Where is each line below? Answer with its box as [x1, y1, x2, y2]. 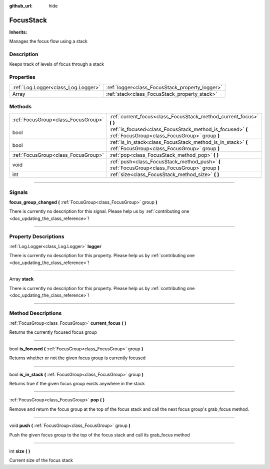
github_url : [9, 3, 32, 9]
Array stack [9, 276, 34, 282]
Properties [9, 74, 36, 81]
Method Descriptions [9, 310, 62, 317]
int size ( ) [9, 448, 30, 454]
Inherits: [9, 29, 27, 35]
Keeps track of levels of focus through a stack [9, 61, 104, 67]
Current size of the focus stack [9, 457, 73, 463]
